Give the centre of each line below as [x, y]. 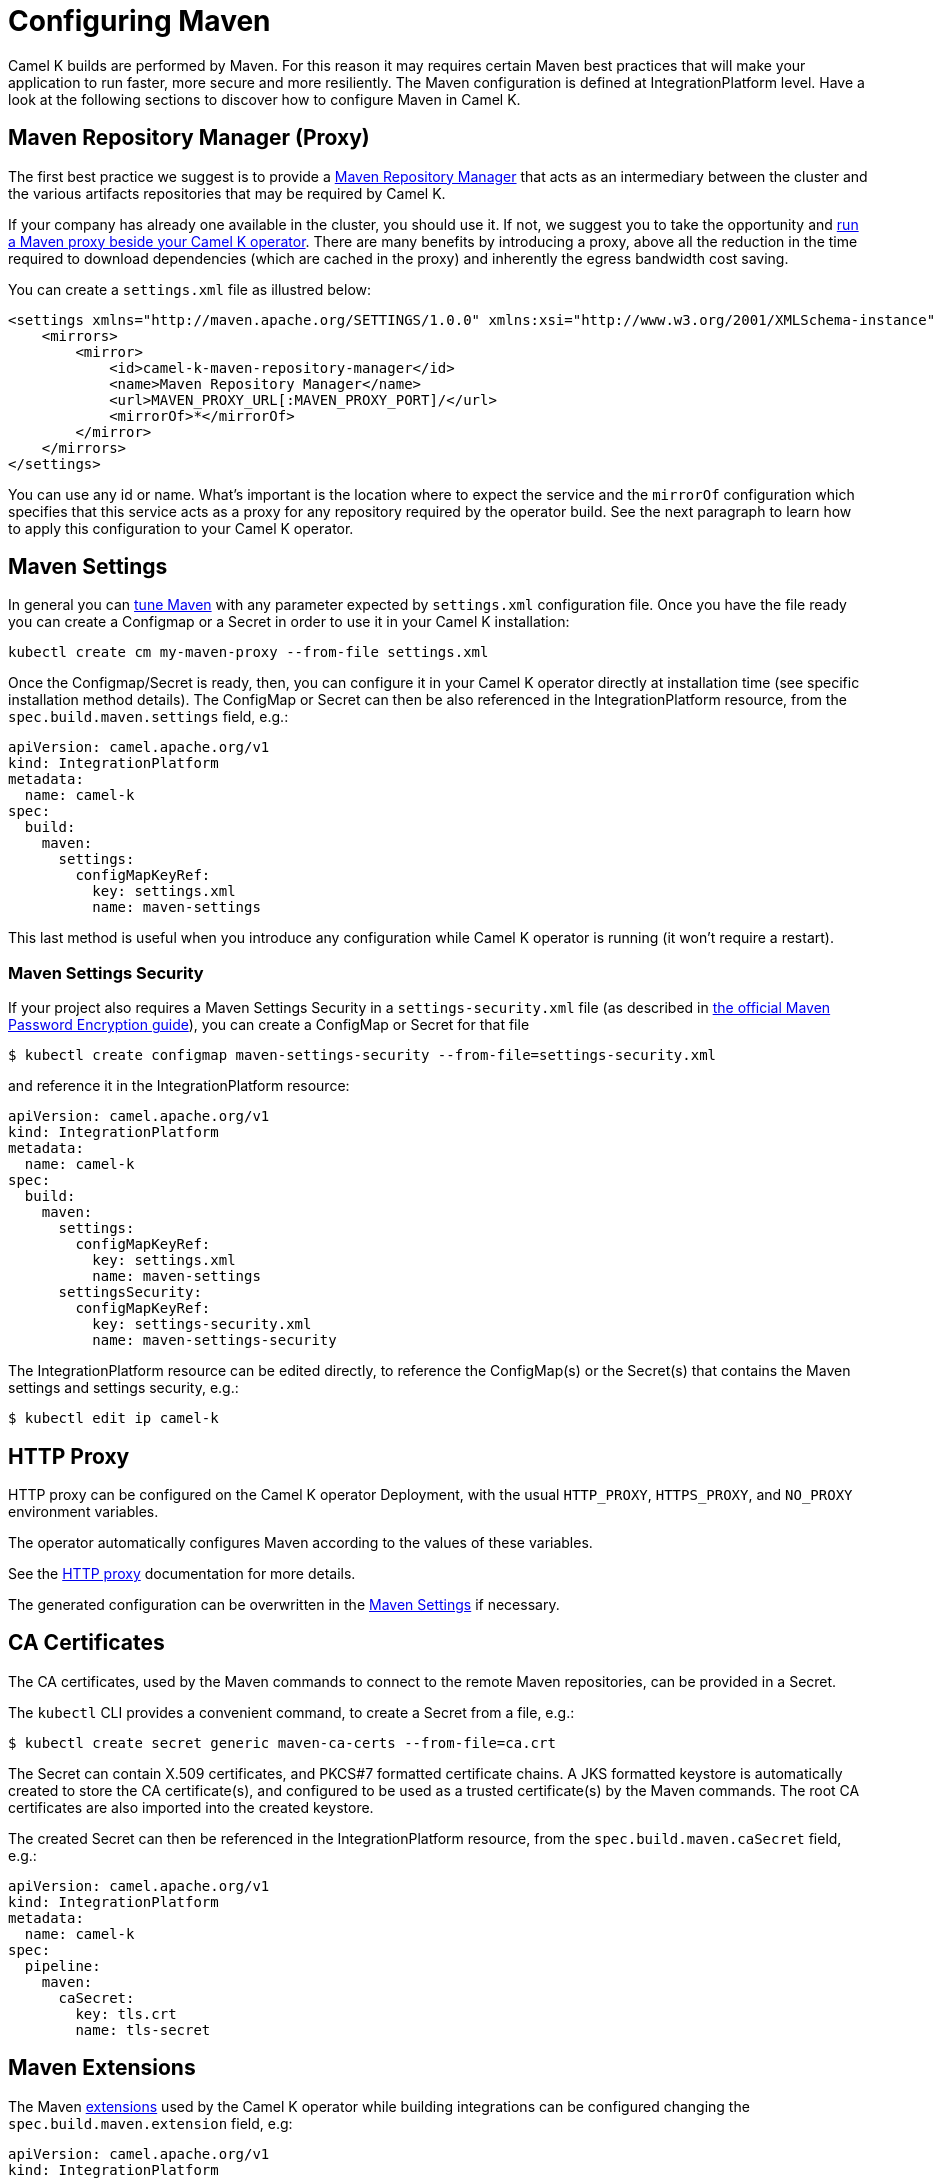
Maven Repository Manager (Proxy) [189, 138]
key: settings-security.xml [202, 1324]
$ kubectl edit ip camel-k [113, 1418]
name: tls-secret [143, 2029]
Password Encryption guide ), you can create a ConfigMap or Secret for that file [269, 1025]
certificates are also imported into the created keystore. [191, 1807]
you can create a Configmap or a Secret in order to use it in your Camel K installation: [289, 622]
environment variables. [83, 1512]
